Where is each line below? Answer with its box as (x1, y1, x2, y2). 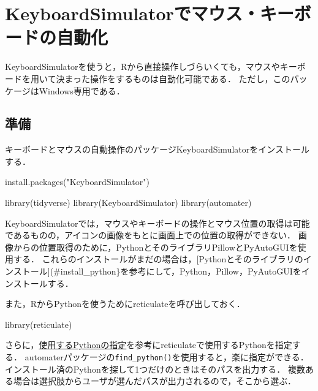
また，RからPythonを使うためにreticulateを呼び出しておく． (5, 297, 245, 310)
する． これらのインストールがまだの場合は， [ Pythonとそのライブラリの (13, 252, 303, 265)
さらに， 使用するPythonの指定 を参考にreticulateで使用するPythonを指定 (5, 338, 292, 351)
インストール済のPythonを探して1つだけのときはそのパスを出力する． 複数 (5, 362, 305, 375)
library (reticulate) (5, 317, 72, 330)
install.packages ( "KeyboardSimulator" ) (5, 175, 150, 188)
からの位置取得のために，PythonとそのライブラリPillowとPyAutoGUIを (13, 240, 298, 253)
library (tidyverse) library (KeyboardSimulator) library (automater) (5, 196, 252, 209)
